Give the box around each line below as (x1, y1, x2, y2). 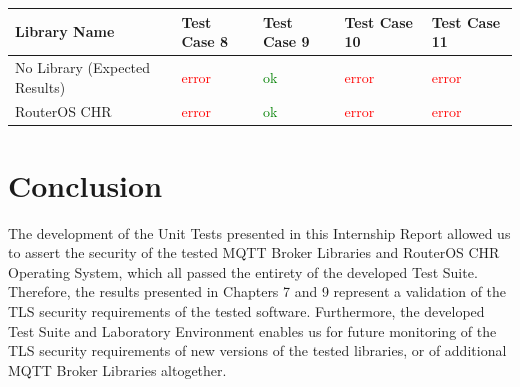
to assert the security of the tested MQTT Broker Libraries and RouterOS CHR (8, 242, 500, 263)
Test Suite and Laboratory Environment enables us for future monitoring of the (8, 320, 497, 341)
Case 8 (181, 31, 229, 52)
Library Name (15, 21, 115, 42)
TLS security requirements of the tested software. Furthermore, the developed (8, 300, 485, 321)
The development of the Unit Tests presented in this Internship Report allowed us (8, 222, 511, 243)
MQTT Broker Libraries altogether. (8, 359, 227, 380)
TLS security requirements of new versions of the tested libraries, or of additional (8, 340, 507, 361)
